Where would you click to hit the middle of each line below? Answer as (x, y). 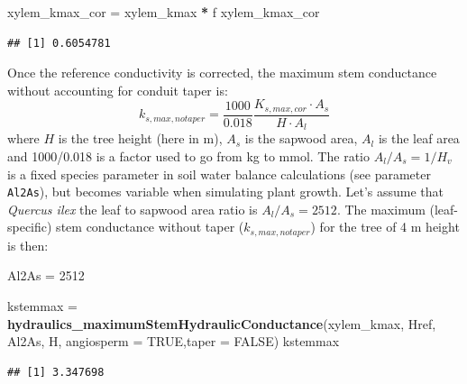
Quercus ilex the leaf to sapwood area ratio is (133, 209)
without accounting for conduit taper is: (118, 90)
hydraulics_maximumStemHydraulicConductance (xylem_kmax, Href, (222, 323)
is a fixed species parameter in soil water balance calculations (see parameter (219, 174)
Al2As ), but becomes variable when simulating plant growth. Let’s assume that (226, 192)
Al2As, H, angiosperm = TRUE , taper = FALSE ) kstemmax (174, 341)
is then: (28, 245)
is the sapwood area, (301, 138)
